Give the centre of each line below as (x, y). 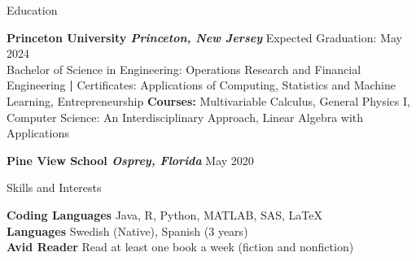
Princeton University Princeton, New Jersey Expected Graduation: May (204, 37)
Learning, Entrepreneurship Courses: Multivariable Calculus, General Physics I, (208, 100)
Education (32, 10)
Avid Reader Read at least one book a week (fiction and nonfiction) (180, 247)
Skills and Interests (54, 187)
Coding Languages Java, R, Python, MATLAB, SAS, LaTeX (164, 214)
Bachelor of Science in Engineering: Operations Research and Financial (184, 69)
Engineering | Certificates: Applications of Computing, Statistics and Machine (201, 85)
